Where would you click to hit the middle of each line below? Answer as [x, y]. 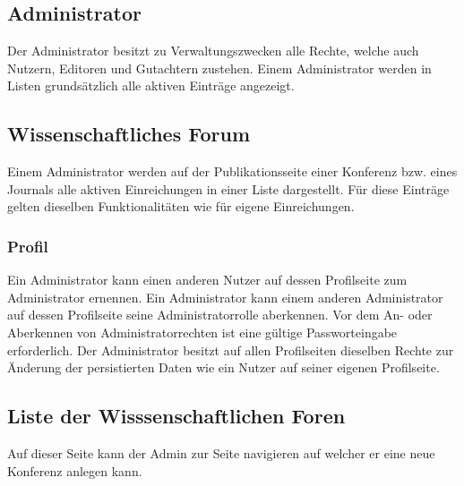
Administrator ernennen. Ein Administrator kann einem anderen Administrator [225, 297]
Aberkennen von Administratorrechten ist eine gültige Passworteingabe [202, 332]
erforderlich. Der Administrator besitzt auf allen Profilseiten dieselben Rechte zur [231, 350]
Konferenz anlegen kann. [75, 470]
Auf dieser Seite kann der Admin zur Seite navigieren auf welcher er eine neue [221, 452]
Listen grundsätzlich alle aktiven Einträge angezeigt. [151, 85]
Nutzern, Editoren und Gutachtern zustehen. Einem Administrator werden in [219, 68]
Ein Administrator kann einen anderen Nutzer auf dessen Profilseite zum [207, 280]
